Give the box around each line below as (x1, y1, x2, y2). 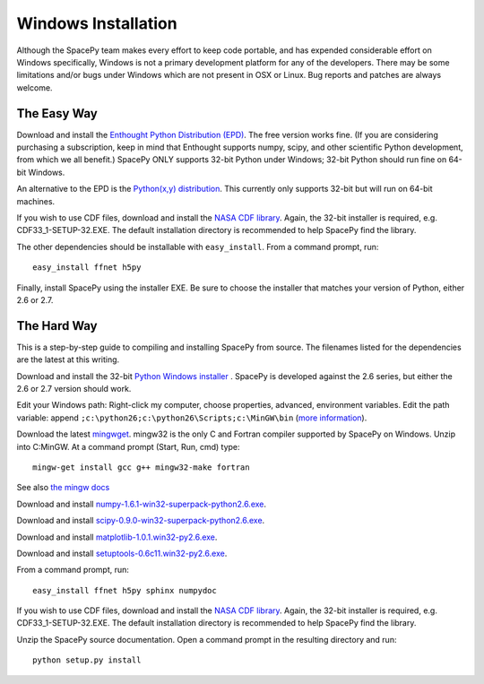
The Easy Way (16, 106, 98, 121)
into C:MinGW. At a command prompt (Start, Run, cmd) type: (16, 441, 241, 452)
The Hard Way (16, 318, 98, 333)
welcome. (16, 82, 53, 93)
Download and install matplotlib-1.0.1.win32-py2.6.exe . (16, 532, 218, 542)
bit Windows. (16, 167, 65, 177)
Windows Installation (16, 13, 178, 33)
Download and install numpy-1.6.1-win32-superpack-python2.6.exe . (16, 498, 267, 509)
